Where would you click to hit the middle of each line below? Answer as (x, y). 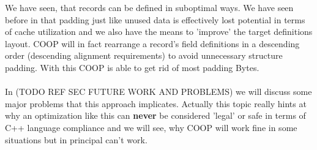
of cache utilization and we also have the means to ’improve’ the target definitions (159, 32)
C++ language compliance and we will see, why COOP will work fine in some (151, 127)
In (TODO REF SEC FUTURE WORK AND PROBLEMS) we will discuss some (158, 92)
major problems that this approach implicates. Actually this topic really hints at (156, 103)
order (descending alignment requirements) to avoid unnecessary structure (144, 55)
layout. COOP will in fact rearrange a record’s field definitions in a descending (152, 43)
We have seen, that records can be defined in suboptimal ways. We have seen (149, 7)
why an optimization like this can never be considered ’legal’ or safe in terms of (155, 115)
